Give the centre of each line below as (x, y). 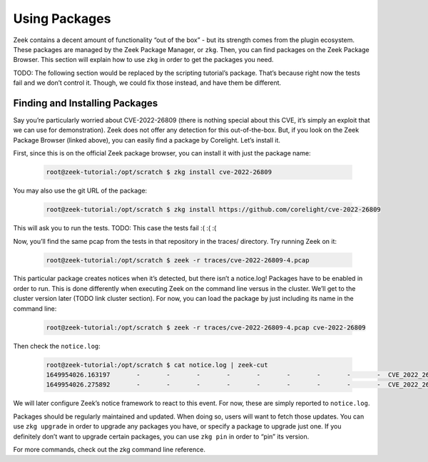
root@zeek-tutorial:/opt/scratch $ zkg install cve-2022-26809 (159, 172)
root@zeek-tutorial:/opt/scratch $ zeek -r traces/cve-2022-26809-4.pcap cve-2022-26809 (206, 327)
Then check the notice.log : (57, 346)
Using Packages (62, 19)
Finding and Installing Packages (86, 103)
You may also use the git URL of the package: (80, 191)
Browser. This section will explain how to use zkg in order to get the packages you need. (143, 60)
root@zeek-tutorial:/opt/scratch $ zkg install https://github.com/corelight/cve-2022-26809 (213, 210)
